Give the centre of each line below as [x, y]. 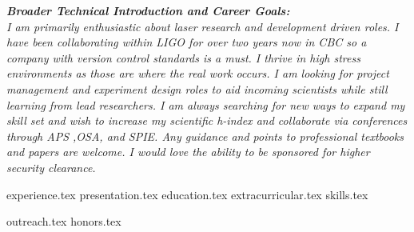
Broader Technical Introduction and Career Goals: [148, 10]
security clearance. [51, 167]
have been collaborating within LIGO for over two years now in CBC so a [187, 42]
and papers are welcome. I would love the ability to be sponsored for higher [188, 152]
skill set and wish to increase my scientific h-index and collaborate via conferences [207, 120]
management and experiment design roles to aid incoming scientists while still [197, 88]
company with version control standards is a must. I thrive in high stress [183, 57]
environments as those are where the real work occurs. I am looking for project [198, 73]
